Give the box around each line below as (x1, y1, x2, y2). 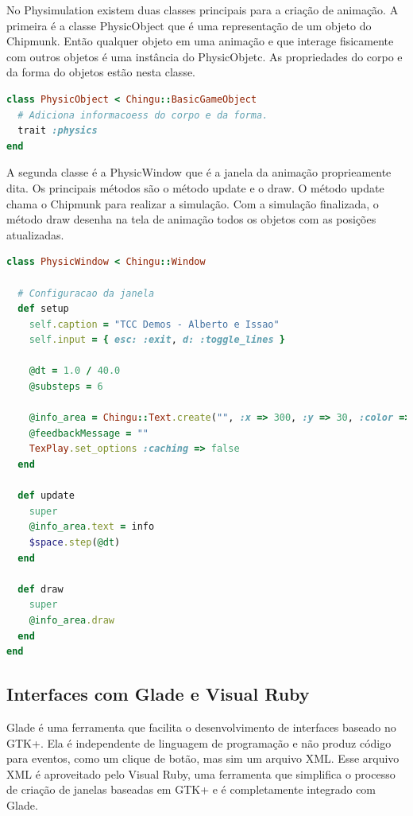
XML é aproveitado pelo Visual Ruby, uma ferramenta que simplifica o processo (6, 765, 396, 782)
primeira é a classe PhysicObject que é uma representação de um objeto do (6, 17, 372, 33)
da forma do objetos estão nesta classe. (6, 64, 195, 80)
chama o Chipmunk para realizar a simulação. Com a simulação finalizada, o (6, 195, 379, 212)
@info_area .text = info (29, 521, 155, 533)
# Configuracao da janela (17, 287, 155, 299)
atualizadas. (6, 226, 64, 243)
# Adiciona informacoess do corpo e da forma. (17, 109, 268, 121)
